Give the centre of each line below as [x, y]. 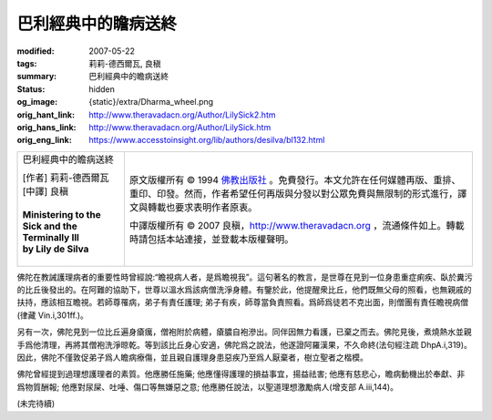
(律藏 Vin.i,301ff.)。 [52, 315]
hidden [102, 89]
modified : [36, 51]
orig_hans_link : [46, 127]
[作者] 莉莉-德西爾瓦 [66, 178]
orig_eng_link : [44, 140]
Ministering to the [61, 214]
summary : [37, 77]
